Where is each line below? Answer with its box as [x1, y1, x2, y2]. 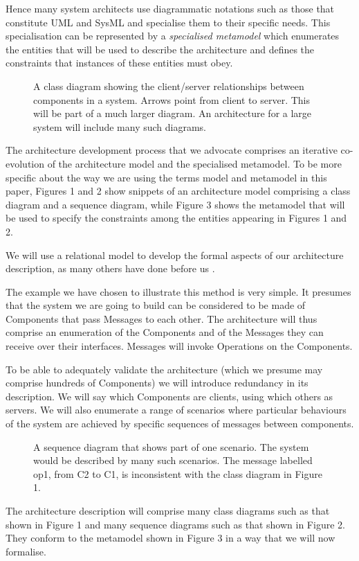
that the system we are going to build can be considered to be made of [6, 298, 306, 312]
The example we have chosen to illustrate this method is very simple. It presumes [6, 284, 351, 299]
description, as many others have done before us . [6, 261, 215, 276]
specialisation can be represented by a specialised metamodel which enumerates [6, 28, 340, 43]
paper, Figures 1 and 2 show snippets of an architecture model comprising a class [6, 184, 351, 198]
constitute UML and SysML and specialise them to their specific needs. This [6, 15, 331, 29]
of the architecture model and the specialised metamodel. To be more [47, 156, 342, 170]
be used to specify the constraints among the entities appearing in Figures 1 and [6, 211, 347, 225]
